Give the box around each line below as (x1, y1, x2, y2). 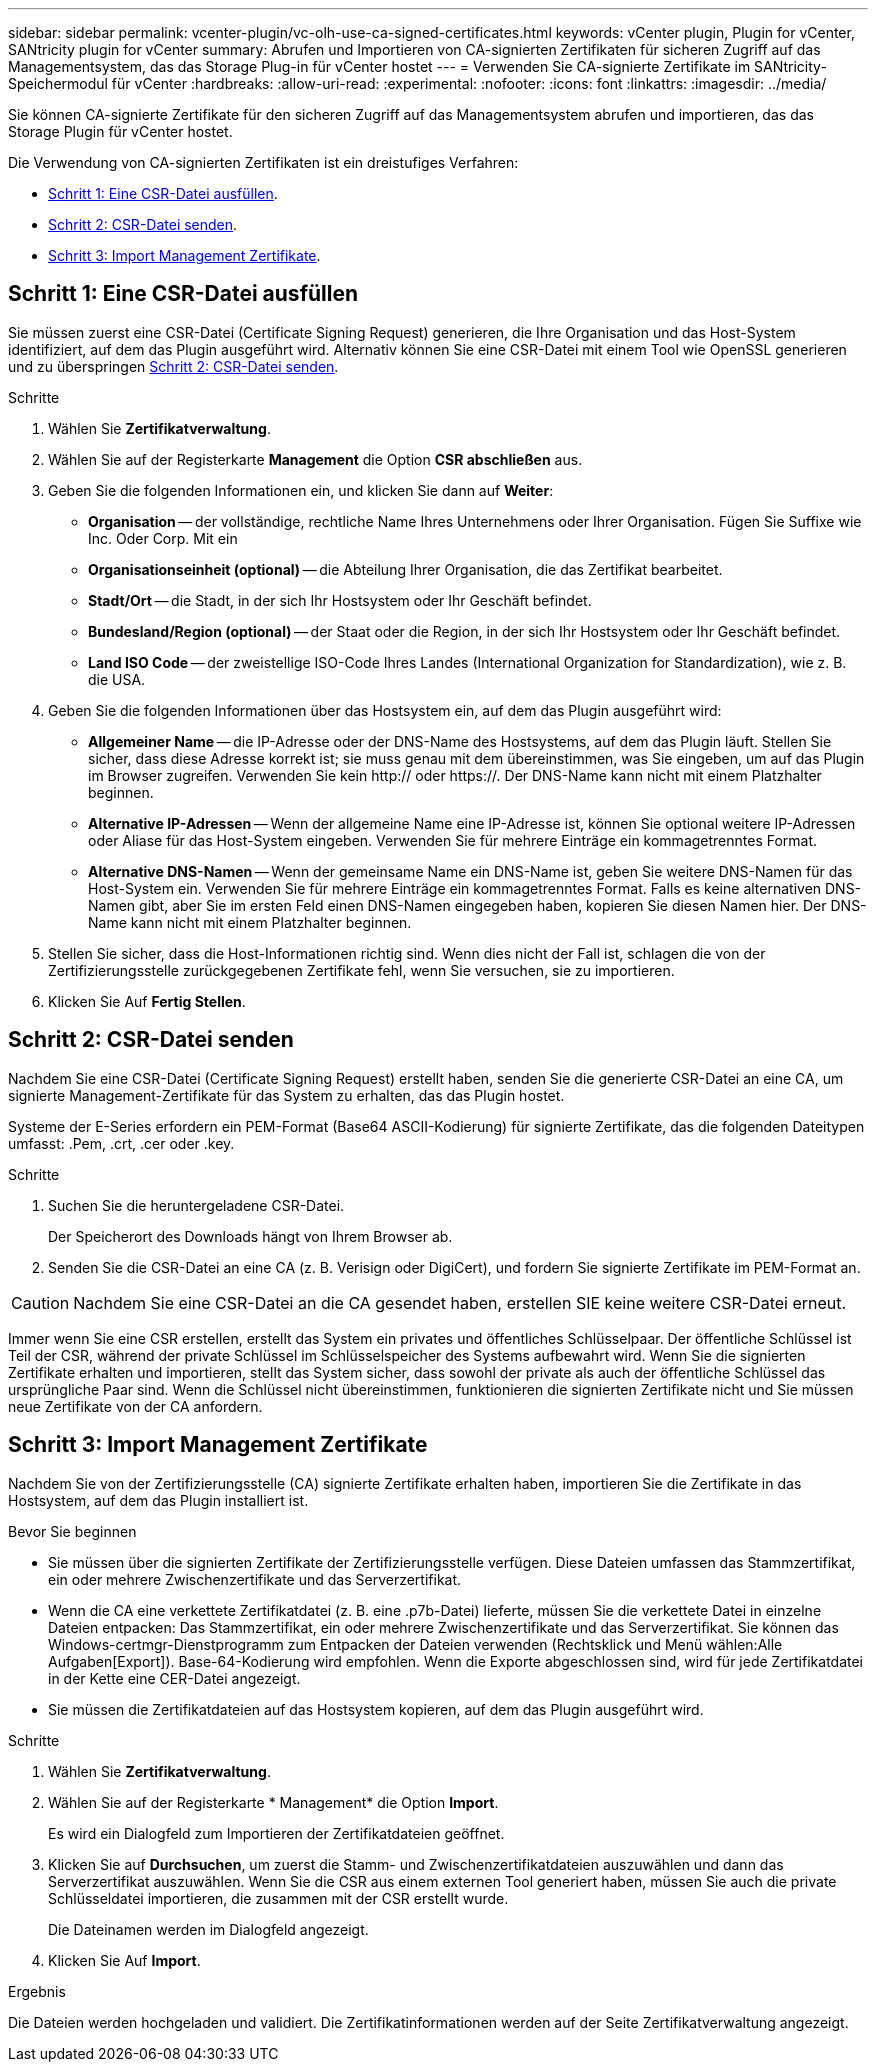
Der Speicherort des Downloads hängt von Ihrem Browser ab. (48, 1227, 453, 1245)
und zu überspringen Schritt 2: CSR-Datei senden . (8, 357, 339, 375)
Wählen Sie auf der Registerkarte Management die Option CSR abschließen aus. (48, 450, 583, 468)
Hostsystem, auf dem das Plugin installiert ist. (8, 1491, 309, 1509)
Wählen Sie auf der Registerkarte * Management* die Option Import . (48, 1793, 499, 1811)
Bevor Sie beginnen (8, 1522, 137, 1540)
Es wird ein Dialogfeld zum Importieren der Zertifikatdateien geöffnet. (48, 1824, 505, 1842)
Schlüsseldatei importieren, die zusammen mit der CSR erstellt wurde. (48, 1889, 509, 1907)
